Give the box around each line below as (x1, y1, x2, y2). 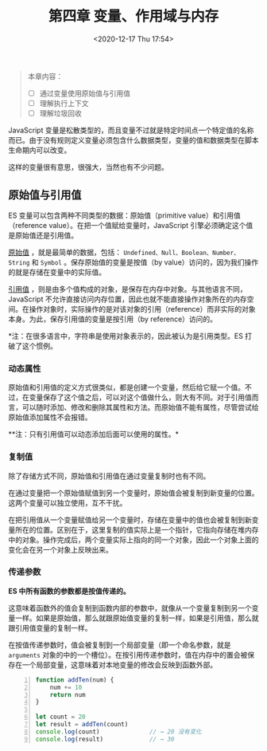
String (8, 258, 30, 267)
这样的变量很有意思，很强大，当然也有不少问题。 (8, 163, 168, 172)
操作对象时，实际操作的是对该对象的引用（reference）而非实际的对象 (29, 304, 256, 313)
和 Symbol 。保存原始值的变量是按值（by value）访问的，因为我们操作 (31, 257, 259, 267)
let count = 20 (35, 713, 86, 722)
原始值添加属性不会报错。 (8, 412, 92, 423)
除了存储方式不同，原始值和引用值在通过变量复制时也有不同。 (8, 471, 211, 481)
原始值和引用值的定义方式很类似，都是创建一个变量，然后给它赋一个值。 (8, 383, 245, 392)
